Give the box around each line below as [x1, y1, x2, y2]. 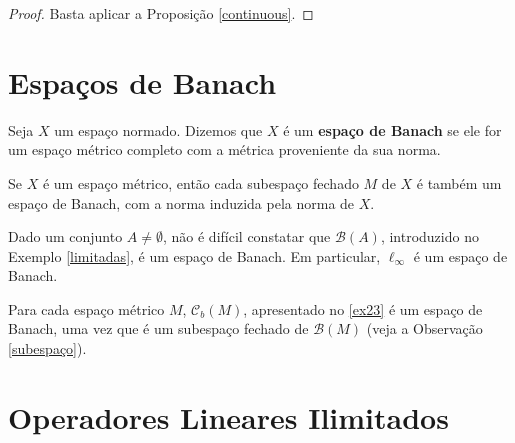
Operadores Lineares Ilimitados [8, 396, 449, 437]
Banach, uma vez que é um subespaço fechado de [8, 318, 309, 339]
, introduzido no [380, 226, 479, 247]
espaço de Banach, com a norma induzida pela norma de [8, 192, 355, 213]
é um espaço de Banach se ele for [283, 119, 502, 140]
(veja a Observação [366, 318, 483, 339]
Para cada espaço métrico [8, 298, 165, 319]
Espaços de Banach [8, 61, 277, 102]
